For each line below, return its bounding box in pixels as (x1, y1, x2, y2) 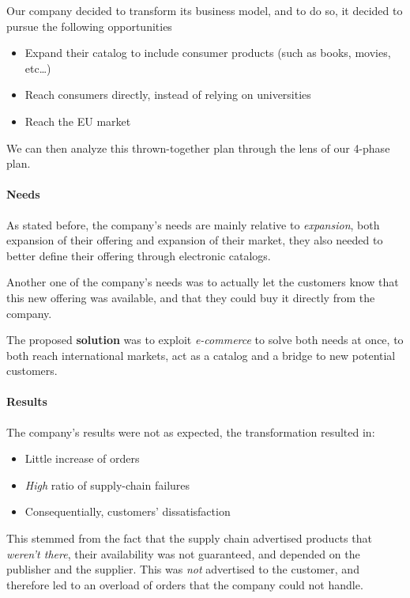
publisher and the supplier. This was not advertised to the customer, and (6, 561, 359, 577)
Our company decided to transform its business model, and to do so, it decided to (6, 2, 403, 18)
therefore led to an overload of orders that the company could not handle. (6, 576, 363, 592)
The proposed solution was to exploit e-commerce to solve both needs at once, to (6, 331, 404, 348)
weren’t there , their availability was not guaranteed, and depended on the (6, 545, 360, 562)
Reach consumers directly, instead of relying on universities (24, 86, 311, 103)
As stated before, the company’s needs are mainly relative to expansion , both (6, 216, 380, 233)
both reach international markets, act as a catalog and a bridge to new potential (6, 346, 396, 363)
